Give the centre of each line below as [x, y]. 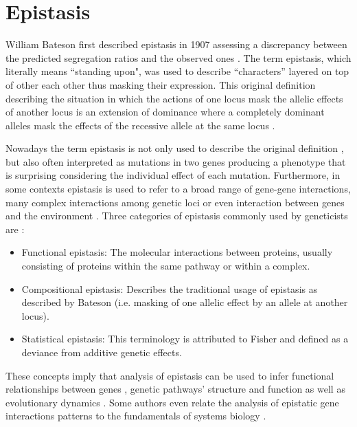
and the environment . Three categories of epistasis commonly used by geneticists [177, 216]
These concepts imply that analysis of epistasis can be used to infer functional [170, 375]
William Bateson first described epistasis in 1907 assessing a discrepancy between [176, 44]
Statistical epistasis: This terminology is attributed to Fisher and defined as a [185, 339]
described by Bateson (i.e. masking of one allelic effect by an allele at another [185, 302]
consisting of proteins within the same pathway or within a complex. [166, 266]
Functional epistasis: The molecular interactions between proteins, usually [177, 252]
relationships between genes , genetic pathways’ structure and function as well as [175, 389]
